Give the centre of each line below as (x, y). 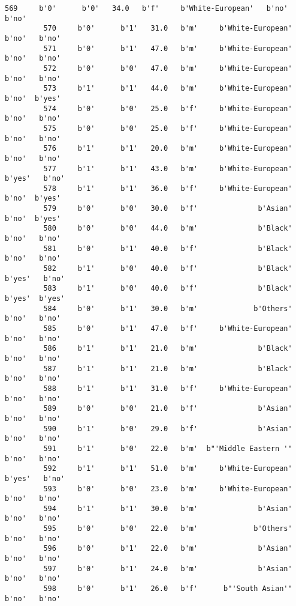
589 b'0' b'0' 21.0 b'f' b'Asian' (168, 409)
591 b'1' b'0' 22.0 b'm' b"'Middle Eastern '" (168, 448)
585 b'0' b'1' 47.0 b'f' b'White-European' (168, 329)
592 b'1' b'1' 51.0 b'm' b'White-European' (168, 469)
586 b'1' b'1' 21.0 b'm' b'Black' (168, 349)
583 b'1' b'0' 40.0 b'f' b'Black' (168, 289)
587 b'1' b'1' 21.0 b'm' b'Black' (168, 368)
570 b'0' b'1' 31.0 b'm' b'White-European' (168, 29)
